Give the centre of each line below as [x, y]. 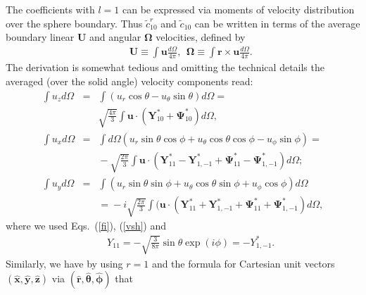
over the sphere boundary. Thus [74, 23]
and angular [115, 37]
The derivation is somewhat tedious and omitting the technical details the [165, 67]
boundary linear [40, 37]
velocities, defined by [201, 37]
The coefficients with [50, 9]
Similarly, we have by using [64, 263]
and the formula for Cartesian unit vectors [243, 263]
